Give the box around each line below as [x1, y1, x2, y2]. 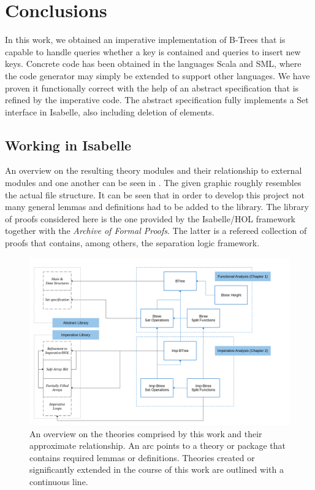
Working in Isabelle [5, 135, 132, 154]
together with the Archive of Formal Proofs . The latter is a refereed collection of [5, 224, 307, 237]
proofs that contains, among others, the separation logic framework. [5, 236, 260, 249]
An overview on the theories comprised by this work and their [29, 427, 262, 440]
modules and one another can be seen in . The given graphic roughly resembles [5, 176, 302, 189]
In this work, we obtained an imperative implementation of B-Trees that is [5, 33, 286, 46]
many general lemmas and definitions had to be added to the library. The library [5, 200, 309, 213]
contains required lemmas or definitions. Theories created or [29, 451, 255, 464]
